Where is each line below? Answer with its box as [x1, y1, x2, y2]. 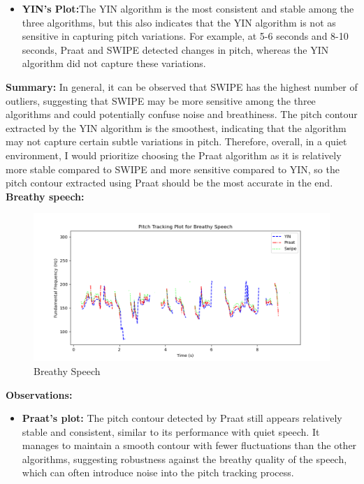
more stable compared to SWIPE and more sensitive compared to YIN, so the [6, 161, 340, 176]
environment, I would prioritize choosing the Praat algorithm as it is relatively [6, 147, 342, 162]
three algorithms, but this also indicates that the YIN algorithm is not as [22, 15, 336, 29]
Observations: [6, 387, 73, 402]
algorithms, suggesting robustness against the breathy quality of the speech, [22, 451, 347, 466]
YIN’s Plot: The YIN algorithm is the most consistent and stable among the [22, 1, 354, 15]
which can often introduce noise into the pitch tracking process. [22, 465, 294, 480]
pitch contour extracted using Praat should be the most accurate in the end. [6, 175, 333, 190]
